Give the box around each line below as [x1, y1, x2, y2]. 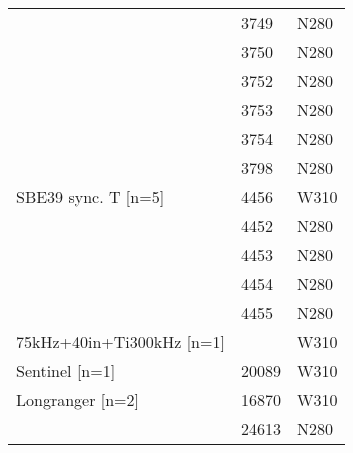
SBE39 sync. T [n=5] [16, 185, 165, 208]
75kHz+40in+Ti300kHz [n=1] [16, 330, 225, 353]
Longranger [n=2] [16, 388, 140, 411]
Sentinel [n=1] [16, 359, 116, 382]
